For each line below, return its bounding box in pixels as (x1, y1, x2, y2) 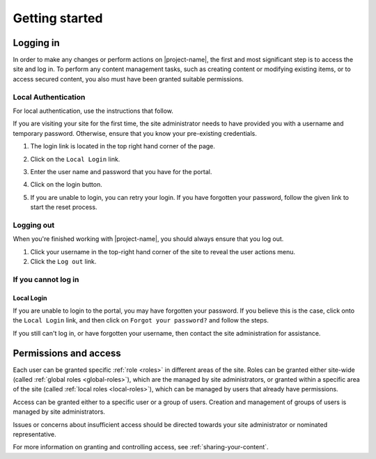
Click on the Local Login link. (30, 155, 120, 163)
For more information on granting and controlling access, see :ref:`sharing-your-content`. (13, 443, 269, 451)
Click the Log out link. (30, 258, 97, 266)
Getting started (13, 10, 103, 26)
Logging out (13, 220, 55, 230)
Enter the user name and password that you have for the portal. (30, 167, 212, 176)
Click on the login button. (30, 180, 102, 189)
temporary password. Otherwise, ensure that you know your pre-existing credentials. (13, 129, 258, 137)
